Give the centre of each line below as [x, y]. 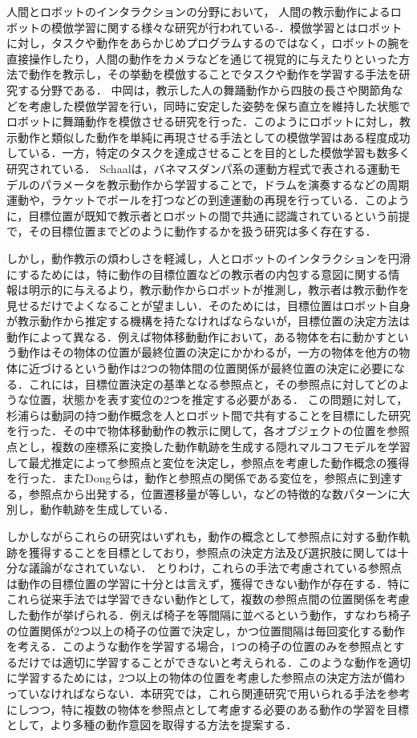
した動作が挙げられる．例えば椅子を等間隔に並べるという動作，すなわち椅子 [208, 614]
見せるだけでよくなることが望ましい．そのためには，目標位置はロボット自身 [208, 305]
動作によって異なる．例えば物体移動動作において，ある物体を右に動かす [196, 336]
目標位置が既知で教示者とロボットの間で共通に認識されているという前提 [219, 215]
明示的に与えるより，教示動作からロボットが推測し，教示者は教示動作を [219, 290]
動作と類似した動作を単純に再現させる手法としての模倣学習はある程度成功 [214, 137]
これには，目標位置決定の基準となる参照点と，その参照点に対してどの [213, 383]
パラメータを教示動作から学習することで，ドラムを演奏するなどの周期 [225, 184]
